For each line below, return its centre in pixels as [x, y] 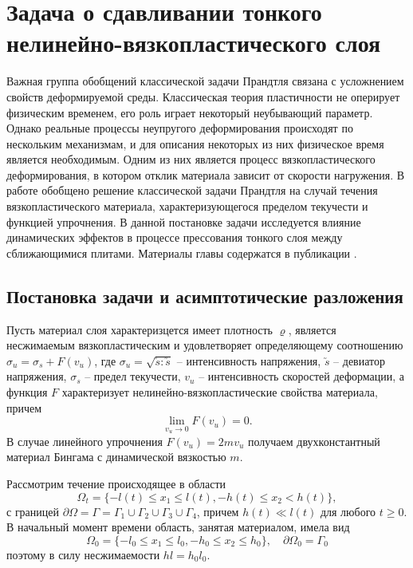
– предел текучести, [133, 376]
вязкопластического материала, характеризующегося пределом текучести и [187, 206]
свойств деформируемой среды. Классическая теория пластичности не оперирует [203, 96]
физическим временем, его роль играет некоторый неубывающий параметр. [190, 112]
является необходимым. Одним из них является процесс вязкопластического [191, 159]
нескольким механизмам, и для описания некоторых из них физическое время [195, 143]
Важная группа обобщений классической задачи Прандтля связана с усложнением [205, 81]
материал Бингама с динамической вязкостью [116, 457]
